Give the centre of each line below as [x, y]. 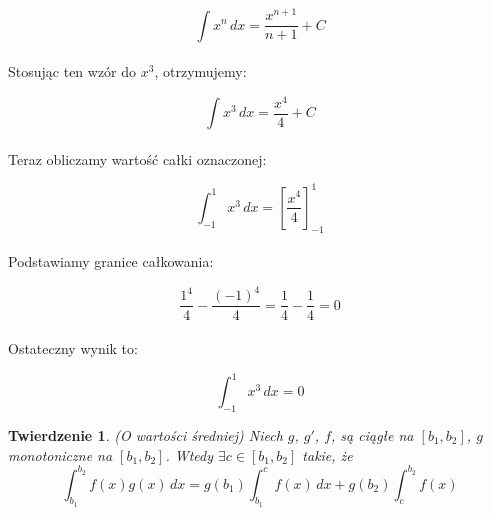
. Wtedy [189, 454]
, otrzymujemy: [200, 71]
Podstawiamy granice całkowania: [111, 261]
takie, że [327, 454]
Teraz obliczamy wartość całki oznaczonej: [137, 158]
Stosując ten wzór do [72, 71]
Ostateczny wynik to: [73, 348]
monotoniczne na [60, 454]
